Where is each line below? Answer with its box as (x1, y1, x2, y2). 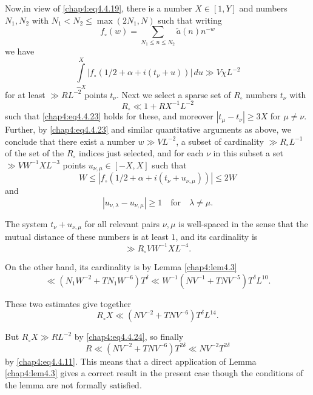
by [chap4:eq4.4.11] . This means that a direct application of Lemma (5, 354, 257, 367)
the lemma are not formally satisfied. (5, 378, 142, 391)
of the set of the (5, 147, 64, 159)
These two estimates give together (5, 297, 131, 310)
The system (5, 217, 48, 230)
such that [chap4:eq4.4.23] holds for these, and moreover (5, 110, 214, 122)
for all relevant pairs (84, 217, 160, 230)
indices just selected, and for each (79, 147, 204, 159)
